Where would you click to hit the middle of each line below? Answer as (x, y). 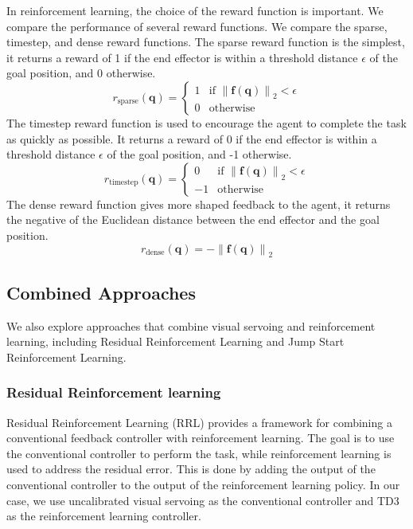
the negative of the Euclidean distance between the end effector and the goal (193, 219)
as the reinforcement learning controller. (104, 516)
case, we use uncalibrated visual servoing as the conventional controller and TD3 (203, 500)
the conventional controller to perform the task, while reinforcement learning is (199, 453)
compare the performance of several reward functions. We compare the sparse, (197, 26)
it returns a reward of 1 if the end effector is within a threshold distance (182, 57)
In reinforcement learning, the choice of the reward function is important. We (195, 10)
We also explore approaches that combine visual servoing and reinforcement (191, 325)
